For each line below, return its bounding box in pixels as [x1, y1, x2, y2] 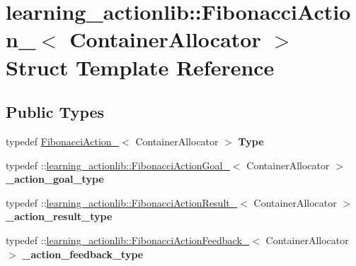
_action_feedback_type [22, 246, 144, 261]
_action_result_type [6, 209, 113, 224]
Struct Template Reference [6, 52, 275, 81]
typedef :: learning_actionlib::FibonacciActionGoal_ [6, 157, 230, 172]
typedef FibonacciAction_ [6, 133, 120, 148]
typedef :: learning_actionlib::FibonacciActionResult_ [6, 195, 238, 210]
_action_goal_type [6, 171, 104, 186]
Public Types [6, 101, 105, 123]
